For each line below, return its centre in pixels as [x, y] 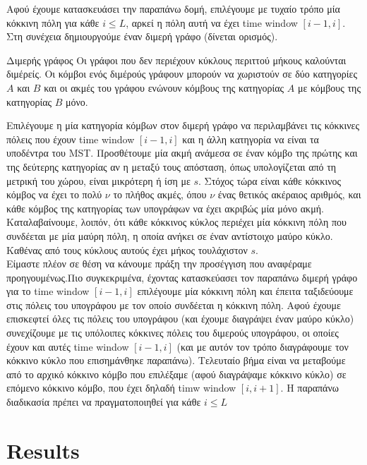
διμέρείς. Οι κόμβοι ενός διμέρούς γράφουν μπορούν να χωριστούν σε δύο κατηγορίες [182, 74]
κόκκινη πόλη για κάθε [53, 22]
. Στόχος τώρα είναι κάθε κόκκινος [270, 180]
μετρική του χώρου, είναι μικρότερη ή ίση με [98, 180]
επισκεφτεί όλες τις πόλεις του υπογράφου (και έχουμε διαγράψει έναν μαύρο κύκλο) [180, 319]
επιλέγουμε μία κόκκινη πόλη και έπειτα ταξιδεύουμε [245, 291]
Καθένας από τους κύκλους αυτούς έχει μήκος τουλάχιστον [127, 249]
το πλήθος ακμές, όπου [160, 194]
